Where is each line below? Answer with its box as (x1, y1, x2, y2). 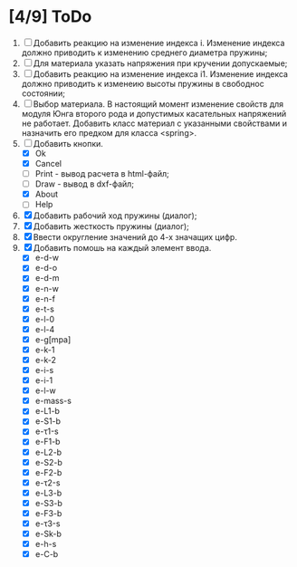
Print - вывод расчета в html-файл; (34, 168, 169, 179)
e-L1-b (34, 406, 61, 417)
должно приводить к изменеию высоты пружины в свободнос (21, 78, 264, 89)
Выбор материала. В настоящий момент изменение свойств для (33, 98, 284, 110)
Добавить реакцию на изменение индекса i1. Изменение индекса (33, 68, 289, 79)
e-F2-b (34, 466, 62, 477)
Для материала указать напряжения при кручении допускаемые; (33, 57, 288, 69)
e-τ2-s (34, 477, 61, 488)
